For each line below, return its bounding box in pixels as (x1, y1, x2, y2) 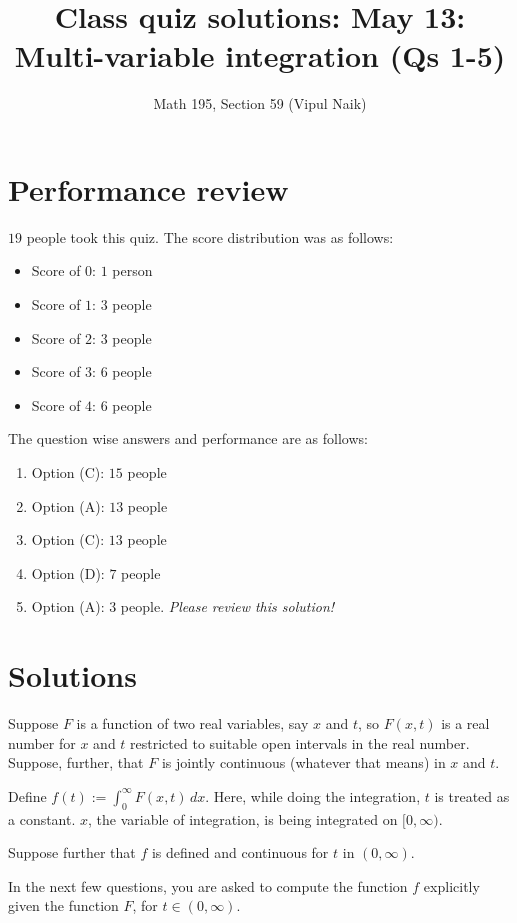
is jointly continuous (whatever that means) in (161, 752, 446, 773)
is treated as (434, 785, 510, 806)
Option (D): (31, 562, 105, 583)
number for (8, 732, 76, 753)
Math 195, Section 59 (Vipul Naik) (153, 93, 367, 114)
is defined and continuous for (151, 842, 329, 863)
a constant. (8, 808, 76, 829)
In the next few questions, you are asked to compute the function (8, 875, 408, 896)
